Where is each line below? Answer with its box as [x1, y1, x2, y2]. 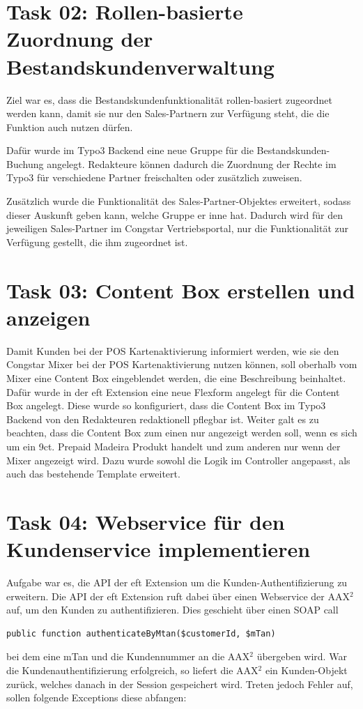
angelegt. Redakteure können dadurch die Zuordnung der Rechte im [47, 156, 337, 171]
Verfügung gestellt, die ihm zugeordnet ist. [6, 234, 188, 249]
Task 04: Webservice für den [6, 507, 285, 535]
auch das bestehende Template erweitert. [6, 466, 180, 481]
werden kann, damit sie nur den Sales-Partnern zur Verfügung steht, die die [6, 106, 330, 121]
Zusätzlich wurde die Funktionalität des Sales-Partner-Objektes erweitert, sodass [6, 194, 351, 208]
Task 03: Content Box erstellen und [6, 275, 355, 304]
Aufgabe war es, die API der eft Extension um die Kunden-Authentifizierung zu [6, 575, 348, 589]
